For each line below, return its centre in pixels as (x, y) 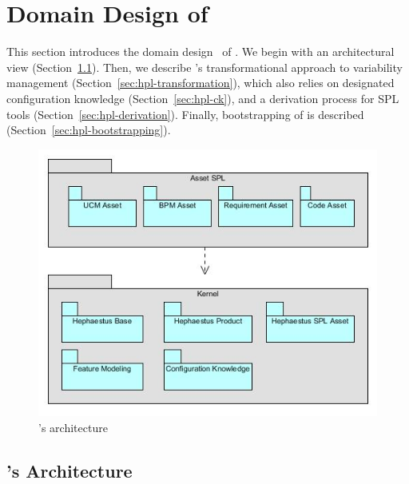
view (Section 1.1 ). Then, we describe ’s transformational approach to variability (204, 67)
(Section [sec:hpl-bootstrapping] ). (89, 130)
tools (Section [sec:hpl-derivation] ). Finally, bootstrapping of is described (185, 114)
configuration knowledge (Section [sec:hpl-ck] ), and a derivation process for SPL (203, 98)
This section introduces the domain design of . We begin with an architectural (201, 52)
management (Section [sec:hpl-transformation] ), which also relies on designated (201, 83)
